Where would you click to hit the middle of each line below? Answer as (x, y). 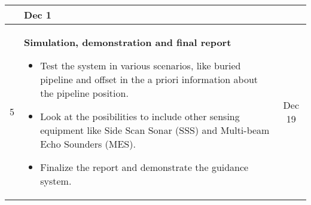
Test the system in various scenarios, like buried (141, 65)
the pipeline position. (84, 93)
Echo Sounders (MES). (88, 144)
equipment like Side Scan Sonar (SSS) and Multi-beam (155, 130)
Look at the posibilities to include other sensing (140, 116)
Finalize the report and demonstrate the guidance (144, 167)
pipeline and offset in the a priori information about (149, 79)
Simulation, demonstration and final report (128, 42)
